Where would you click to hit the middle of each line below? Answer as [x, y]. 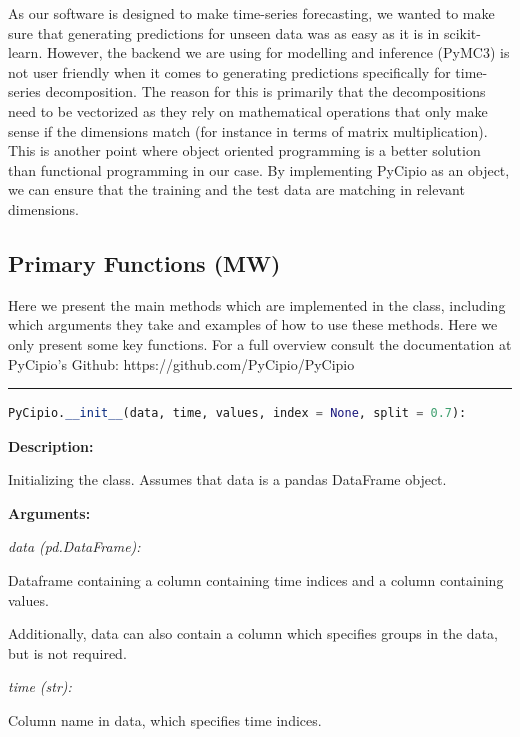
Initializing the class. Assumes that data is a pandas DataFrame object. [227, 479]
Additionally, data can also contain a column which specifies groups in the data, [253, 633]
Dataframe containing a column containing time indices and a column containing [256, 580]
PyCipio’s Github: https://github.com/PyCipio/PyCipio [181, 363]
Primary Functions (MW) [144, 262]
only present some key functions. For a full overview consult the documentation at [260, 343]
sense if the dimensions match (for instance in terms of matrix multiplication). [248, 130]
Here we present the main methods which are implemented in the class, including [257, 304]
